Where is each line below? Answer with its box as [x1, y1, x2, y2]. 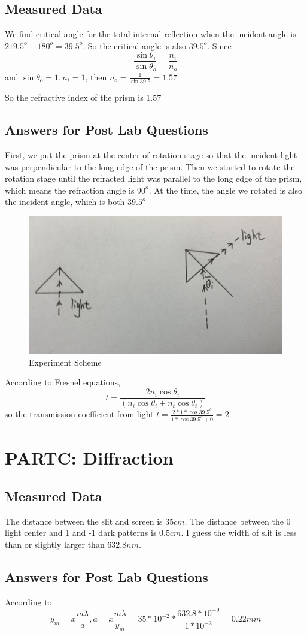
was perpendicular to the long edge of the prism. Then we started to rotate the [5, 160, 295, 173]
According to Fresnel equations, [5, 376, 120, 388]
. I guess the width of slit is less [181, 526, 297, 539]
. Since [207, 39, 232, 52]
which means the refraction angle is [5, 183, 135, 196]
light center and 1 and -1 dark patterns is [5, 526, 157, 539]
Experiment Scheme [29, 355, 102, 368]
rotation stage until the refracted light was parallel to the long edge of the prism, [5, 172, 302, 185]
